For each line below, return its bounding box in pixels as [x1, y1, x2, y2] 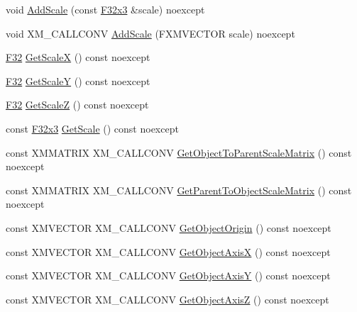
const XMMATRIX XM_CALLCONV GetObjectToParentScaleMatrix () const [6, 145, 352, 160]
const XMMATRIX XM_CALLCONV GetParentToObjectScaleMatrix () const [6, 182, 352, 197]
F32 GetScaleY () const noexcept [6, 73, 150, 88]
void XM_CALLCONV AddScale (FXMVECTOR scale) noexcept [6, 26, 295, 40]
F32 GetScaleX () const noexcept [6, 50, 150, 65]
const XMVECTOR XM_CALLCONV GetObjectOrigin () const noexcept [6, 220, 331, 235]
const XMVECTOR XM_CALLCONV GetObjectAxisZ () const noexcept [6, 291, 329, 306]
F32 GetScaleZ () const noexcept [6, 97, 149, 112]
